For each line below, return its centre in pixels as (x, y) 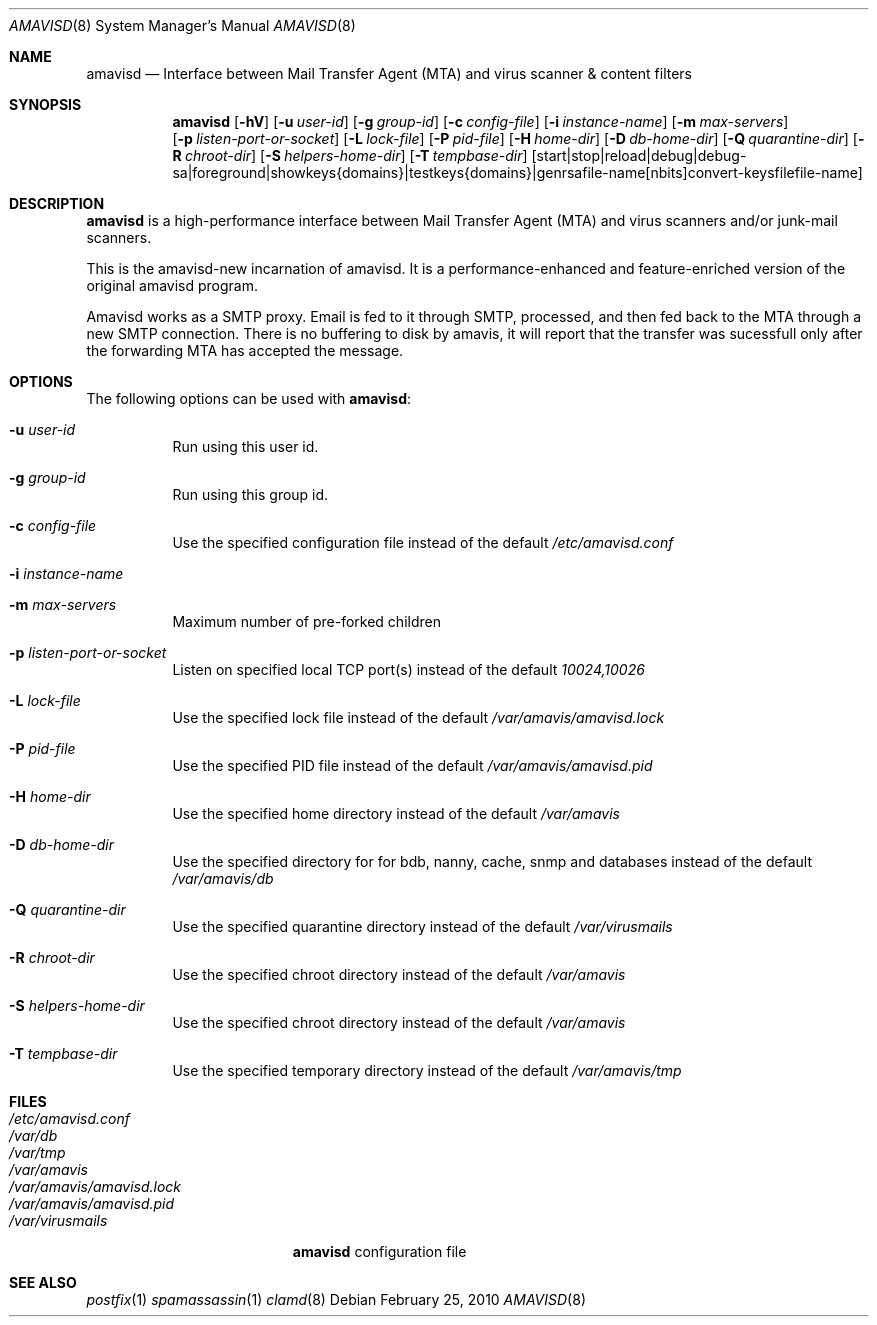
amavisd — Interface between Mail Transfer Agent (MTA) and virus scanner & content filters (389, 73)
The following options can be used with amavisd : (249, 398)
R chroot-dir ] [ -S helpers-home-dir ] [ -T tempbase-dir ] (350, 155)
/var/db (33, 1135)
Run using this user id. (245, 446)
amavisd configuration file (379, 1251)
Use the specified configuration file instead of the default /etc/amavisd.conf (423, 542)
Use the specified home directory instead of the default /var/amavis (396, 813)
